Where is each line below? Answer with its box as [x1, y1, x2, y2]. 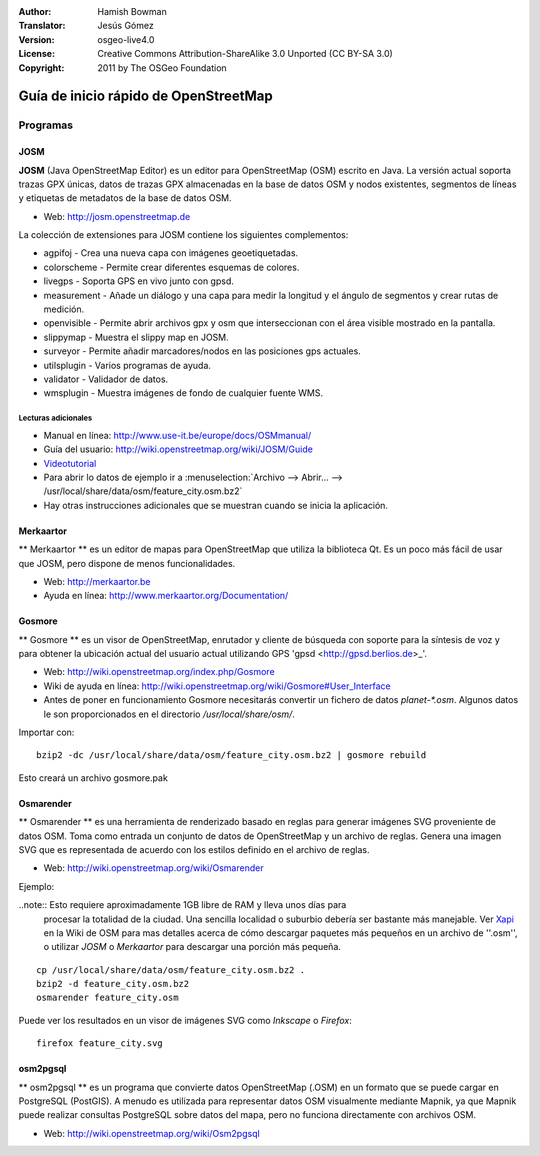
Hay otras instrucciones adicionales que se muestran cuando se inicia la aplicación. [43, 499, 389, 511]
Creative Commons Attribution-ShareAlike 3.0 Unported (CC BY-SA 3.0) [97, 48, 394, 60]
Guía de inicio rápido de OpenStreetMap [18, 88, 274, 105]
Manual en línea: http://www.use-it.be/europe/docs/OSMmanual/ [43, 429, 312, 441]
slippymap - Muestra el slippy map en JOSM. [43, 331, 229, 343]
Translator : [18, 20, 66, 32]
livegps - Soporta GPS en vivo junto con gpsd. [43, 275, 235, 287]
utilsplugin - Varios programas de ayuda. [43, 359, 212, 371]
